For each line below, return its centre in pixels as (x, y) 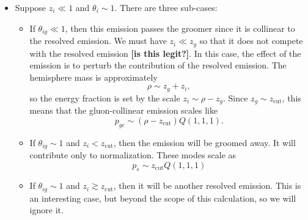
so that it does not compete (251, 41)
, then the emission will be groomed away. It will (204, 142)
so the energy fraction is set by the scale (105, 97)
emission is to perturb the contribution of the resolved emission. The (158, 65)
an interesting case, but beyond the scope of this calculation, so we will (163, 198)
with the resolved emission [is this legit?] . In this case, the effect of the (165, 53)
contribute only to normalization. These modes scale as (133, 155)
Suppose (31, 7)
